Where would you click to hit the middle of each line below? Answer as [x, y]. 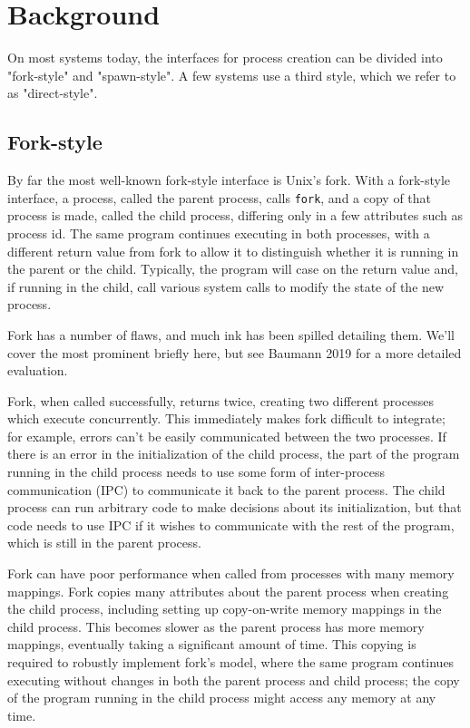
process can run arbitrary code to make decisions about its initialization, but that [235, 507]
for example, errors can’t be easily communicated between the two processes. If [227, 436]
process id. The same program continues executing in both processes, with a [219, 233]
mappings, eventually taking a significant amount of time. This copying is [212, 644]
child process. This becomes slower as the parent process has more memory [216, 626]
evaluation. [38, 370]
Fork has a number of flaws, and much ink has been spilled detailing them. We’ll [231, 334]
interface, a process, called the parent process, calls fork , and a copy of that [220, 197]
